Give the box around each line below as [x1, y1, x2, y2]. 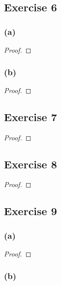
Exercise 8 [4, 156, 57, 171]
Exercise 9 [4, 203, 57, 219]
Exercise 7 [4, 109, 57, 124]
